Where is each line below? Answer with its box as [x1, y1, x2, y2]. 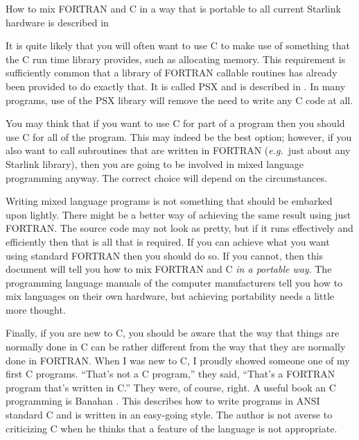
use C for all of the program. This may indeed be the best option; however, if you [6, 129, 352, 144]
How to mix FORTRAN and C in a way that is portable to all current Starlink [6, 1, 341, 15]
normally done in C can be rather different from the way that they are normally [6, 339, 346, 354]
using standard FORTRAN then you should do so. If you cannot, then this [6, 248, 323, 262]
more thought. [6, 302, 66, 316]
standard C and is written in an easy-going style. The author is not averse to [6, 407, 333, 422]
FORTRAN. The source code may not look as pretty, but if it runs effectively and [6, 221, 353, 235]
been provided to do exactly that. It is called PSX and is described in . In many [6, 78, 346, 93]
